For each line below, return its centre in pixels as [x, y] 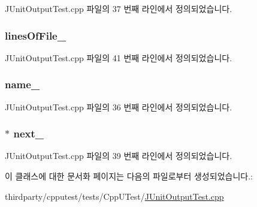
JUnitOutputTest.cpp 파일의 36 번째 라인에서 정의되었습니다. [119, 106]
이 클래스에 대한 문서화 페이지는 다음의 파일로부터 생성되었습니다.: [129, 176]
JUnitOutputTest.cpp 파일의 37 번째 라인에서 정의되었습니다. [119, 8]
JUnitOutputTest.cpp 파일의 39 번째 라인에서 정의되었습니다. [119, 156]
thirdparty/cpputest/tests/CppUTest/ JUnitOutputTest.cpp [114, 196]
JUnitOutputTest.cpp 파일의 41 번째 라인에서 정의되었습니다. [119, 57]
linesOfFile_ [35, 35]
